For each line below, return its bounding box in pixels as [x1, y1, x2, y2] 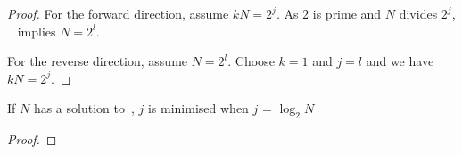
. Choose [227, 52, 275, 70]
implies [17, 21, 56, 40]
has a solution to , [33, 99, 135, 118]
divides [399, 4, 438, 22]
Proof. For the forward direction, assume [7, 4, 229, 22]
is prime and [312, 4, 382, 22]
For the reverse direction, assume [7, 52, 188, 70]
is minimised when [147, 99, 249, 118]
